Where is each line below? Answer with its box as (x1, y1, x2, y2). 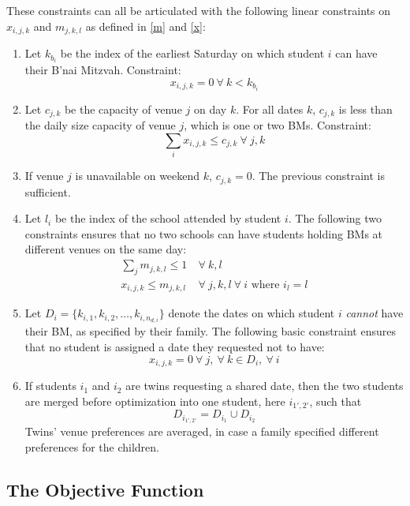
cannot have (345, 305, 404, 321)
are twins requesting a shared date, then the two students (125, 377, 404, 394)
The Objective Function (6, 477, 204, 501)
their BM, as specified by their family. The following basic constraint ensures (24, 323, 396, 339)
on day (193, 100, 227, 117)
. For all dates (236, 100, 304, 117)
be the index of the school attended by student (54, 210, 281, 227)
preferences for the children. (24, 438, 159, 455)
